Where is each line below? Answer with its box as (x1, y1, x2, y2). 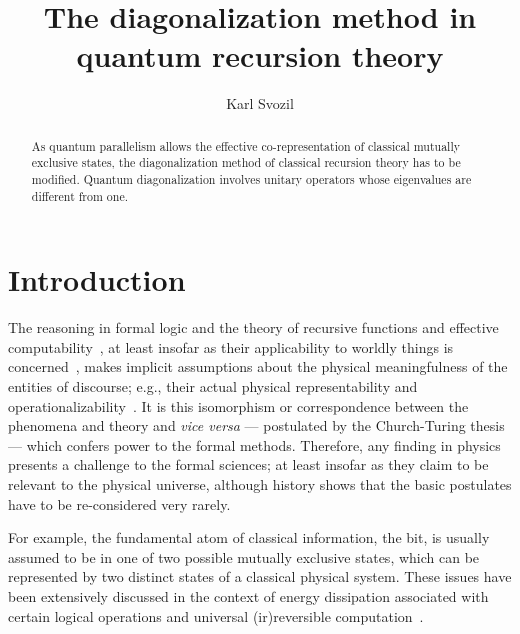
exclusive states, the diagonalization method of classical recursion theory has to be (31, 154, 461, 171)
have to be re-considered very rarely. (8, 493, 231, 514)
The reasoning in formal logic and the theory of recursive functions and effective (8, 317, 499, 338)
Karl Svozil (226, 93, 294, 114)
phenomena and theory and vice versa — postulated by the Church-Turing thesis (8, 415, 505, 436)
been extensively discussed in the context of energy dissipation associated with (8, 585, 489, 606)
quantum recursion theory (76, 35, 444, 76)
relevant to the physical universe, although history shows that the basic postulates (8, 474, 512, 495)
